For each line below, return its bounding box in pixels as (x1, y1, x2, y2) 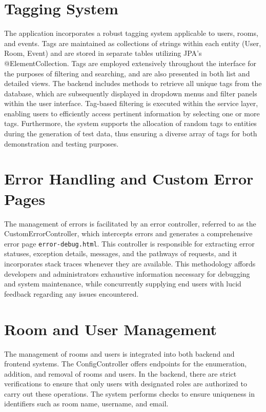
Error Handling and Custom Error (4, 168, 254, 189)
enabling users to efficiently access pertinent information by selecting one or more (4, 108, 260, 118)
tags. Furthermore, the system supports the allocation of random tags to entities (4, 118, 257, 129)
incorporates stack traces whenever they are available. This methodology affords (4, 258, 256, 269)
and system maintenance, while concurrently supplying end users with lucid (4, 278, 241, 289)
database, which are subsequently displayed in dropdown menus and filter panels (4, 88, 257, 98)
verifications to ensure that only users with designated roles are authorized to (4, 378, 247, 389)
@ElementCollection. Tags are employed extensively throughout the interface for (4, 57, 257, 68)
